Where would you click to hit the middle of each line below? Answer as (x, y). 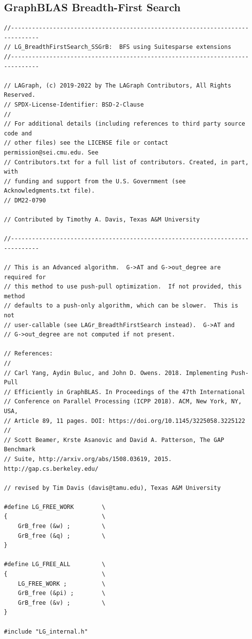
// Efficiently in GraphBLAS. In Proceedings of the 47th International (125, 392)
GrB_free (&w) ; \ (62, 526)
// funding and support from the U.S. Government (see (95, 181)
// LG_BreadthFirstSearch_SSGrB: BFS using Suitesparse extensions (118, 47)
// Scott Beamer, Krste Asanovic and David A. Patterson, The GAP (114, 440)
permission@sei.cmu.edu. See (51, 152)
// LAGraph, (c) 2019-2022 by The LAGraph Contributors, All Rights (118, 85)
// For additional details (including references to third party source (125, 124)
